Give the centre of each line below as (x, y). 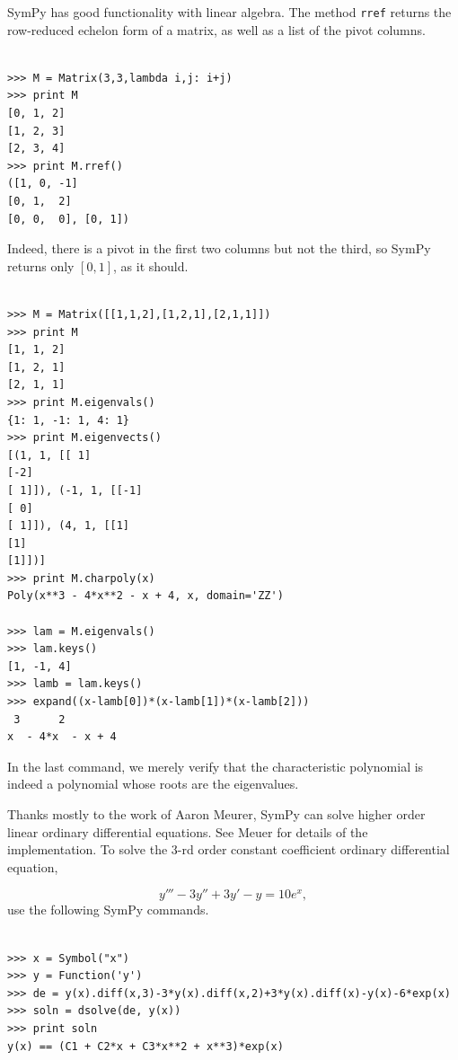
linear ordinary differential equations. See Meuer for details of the (188, 831)
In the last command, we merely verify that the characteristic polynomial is (216, 766)
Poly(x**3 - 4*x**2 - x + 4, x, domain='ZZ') (145, 596)
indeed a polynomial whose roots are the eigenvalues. (153, 784)
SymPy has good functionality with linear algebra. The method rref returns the (229, 12)
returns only (41, 265)
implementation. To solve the (88, 849)
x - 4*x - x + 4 (62, 737)
